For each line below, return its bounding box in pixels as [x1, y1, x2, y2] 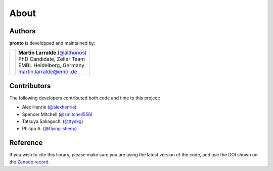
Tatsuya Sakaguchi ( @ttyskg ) [22, 119, 83, 125]
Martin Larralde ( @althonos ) [18, 49, 87, 56]
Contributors [9, 81, 51, 90]
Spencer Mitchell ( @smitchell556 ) [22, 111, 93, 117]
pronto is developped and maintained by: [9, 40, 96, 46]
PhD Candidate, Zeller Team [18, 55, 85, 63]
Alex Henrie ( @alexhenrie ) [22, 104, 77, 110]
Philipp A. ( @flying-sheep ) [22, 125, 77, 131]
